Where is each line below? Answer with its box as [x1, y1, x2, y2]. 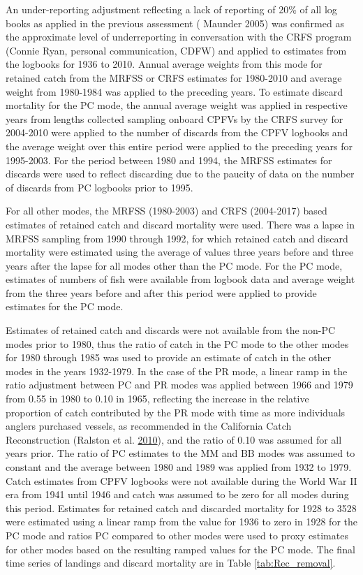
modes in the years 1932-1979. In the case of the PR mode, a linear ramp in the [6, 363, 348, 378]
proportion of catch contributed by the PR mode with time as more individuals [6, 405, 346, 419]
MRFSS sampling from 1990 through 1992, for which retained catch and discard [6, 231, 348, 245]
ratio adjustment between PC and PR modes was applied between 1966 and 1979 [6, 377, 353, 392]
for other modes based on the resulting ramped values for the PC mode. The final [6, 541, 355, 556]
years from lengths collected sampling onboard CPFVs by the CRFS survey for [6, 111, 343, 126]
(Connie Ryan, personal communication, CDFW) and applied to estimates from [6, 43, 347, 57]
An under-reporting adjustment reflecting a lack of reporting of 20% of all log [6, 2, 337, 16]
